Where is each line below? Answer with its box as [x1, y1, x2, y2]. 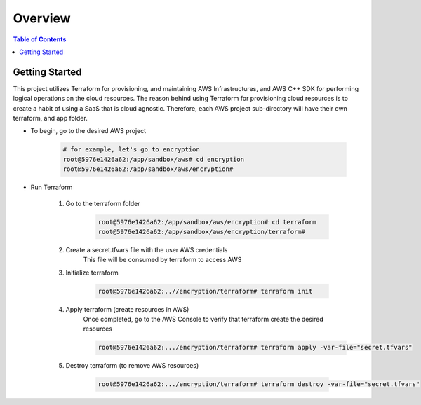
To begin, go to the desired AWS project [30, 127, 147, 135]
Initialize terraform [65, 268, 119, 277]
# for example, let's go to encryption [62, 146, 200, 153]
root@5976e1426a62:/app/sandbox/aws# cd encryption [62, 155, 245, 163]
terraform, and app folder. [13, 114, 88, 123]
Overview [13, 11, 71, 26]
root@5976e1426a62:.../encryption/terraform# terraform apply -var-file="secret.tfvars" [98, 343, 413, 352]
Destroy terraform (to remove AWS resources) [65, 362, 199, 370]
